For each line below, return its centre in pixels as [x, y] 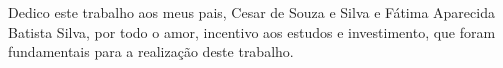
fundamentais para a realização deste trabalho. [151, 51]
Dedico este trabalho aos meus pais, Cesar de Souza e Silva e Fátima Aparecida [251, 12]
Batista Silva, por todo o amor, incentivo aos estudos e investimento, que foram [252, 31]
